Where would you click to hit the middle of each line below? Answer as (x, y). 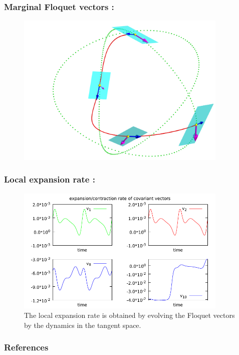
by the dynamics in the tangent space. (83, 325)
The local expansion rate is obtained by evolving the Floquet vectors (130, 315)
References (26, 347)
